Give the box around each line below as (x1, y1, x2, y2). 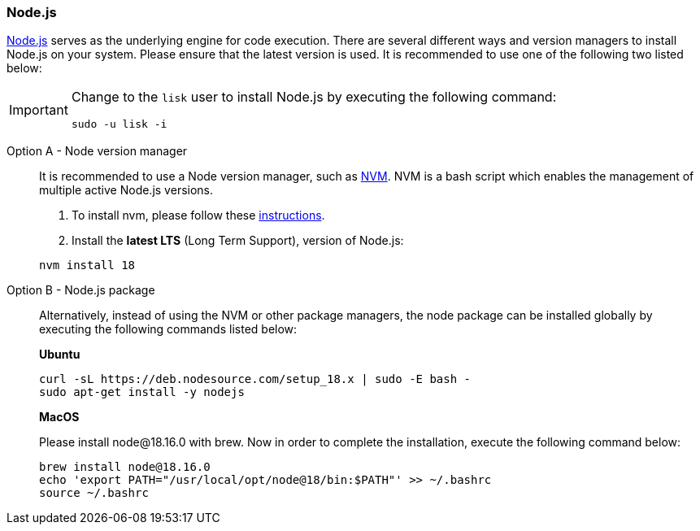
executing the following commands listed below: (39, 322, 298, 337)
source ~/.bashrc (39, 486, 149, 500)
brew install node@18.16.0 (39, 460, 211, 474)
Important (9, 101, 68, 118)
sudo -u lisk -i (71, 118, 167, 131)
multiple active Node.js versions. (39, 183, 214, 198)
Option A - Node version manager (7, 144, 188, 159)
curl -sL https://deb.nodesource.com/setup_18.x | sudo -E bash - (39, 372, 472, 386)
